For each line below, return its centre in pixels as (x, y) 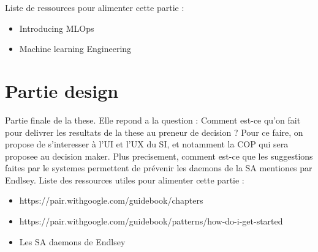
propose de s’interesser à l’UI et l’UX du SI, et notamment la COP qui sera (147, 144)
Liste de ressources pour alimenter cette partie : (95, 7)
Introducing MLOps (57, 28)
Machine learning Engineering (75, 49)
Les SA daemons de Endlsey (72, 241)
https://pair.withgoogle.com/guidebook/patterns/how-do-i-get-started (151, 221)
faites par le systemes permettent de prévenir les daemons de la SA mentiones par (159, 168)
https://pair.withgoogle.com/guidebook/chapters (111, 200)
